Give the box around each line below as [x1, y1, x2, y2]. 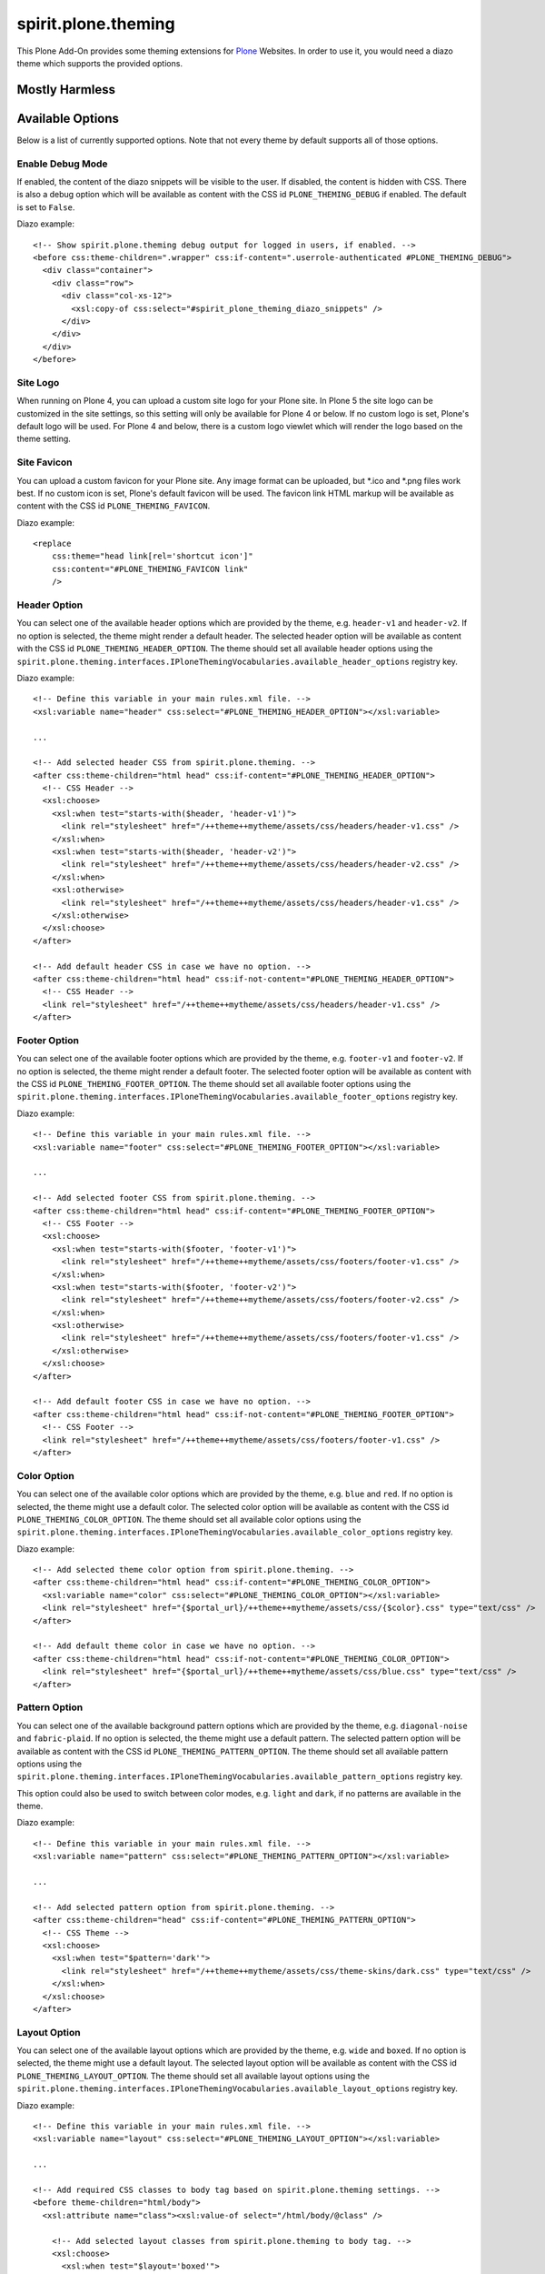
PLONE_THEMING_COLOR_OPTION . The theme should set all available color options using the [16, 1514, 362, 1524]
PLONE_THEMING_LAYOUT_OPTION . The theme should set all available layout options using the [16, 2070, 370, 2081]
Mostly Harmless [16, 82, 115, 97]
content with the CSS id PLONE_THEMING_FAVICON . [16, 500, 211, 511]
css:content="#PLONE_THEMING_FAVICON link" [51, 564, 249, 574]
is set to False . [16, 201, 75, 213]
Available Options [16, 110, 120, 126]
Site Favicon [16, 456, 73, 468]
